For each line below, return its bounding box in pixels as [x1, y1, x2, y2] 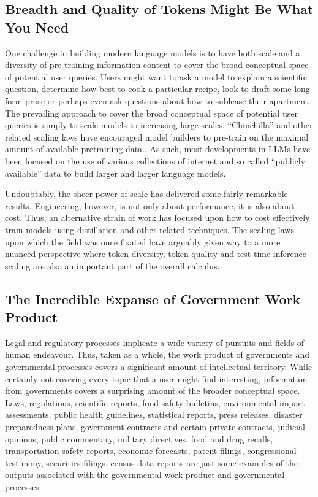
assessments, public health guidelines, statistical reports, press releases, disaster [5, 408, 303, 421]
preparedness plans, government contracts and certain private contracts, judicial [5, 420, 305, 433]
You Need [5, 17, 69, 36]
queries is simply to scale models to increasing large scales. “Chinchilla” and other [5, 118, 313, 131]
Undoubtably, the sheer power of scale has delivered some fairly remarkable [5, 187, 288, 200]
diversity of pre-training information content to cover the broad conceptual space [5, 58, 309, 71]
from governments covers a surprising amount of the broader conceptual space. [5, 384, 300, 397]
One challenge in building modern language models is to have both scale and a [5, 46, 300, 59]
